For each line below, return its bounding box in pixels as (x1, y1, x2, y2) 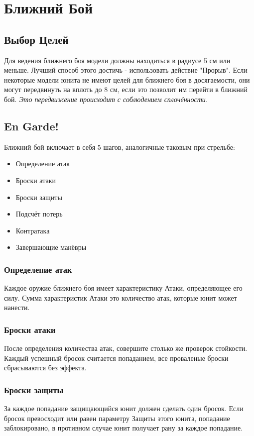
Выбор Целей (4, 31, 69, 47)
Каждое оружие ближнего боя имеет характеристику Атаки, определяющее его (4, 283, 243, 293)
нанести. (4, 302, 30, 313)
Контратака (15, 225, 50, 235)
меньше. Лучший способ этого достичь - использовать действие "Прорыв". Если (4, 65, 248, 75)
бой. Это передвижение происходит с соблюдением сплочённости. (4, 94, 208, 104)
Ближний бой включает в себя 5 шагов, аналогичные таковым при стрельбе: (4, 141, 235, 152)
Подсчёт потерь (15, 209, 63, 219)
